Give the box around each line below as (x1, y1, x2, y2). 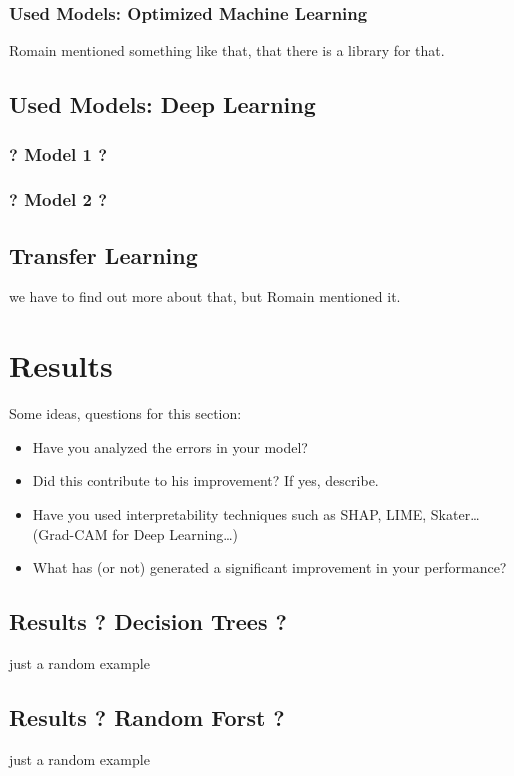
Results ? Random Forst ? (9, 701, 285, 732)
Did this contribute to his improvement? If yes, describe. (32, 470, 379, 491)
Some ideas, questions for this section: (9, 403, 242, 424)
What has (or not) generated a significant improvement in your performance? (32, 557, 507, 578)
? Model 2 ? (9, 187, 108, 212)
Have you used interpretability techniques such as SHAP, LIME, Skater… (32, 503, 480, 524)
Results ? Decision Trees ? (9, 606, 287, 637)
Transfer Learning (9, 239, 198, 270)
